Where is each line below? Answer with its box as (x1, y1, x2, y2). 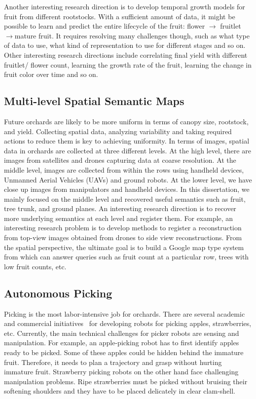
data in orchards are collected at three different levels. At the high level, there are (4, 145, 251, 155)
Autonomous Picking (4, 285, 112, 300)
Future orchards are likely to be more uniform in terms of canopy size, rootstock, (4, 116, 249, 126)
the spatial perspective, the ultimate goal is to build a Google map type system (4, 242, 244, 252)
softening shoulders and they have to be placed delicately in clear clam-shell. (4, 386, 235, 396)
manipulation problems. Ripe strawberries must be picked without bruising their (4, 376, 248, 386)
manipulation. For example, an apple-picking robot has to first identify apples (4, 337, 239, 348)
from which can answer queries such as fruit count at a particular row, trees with (4, 252, 249, 262)
